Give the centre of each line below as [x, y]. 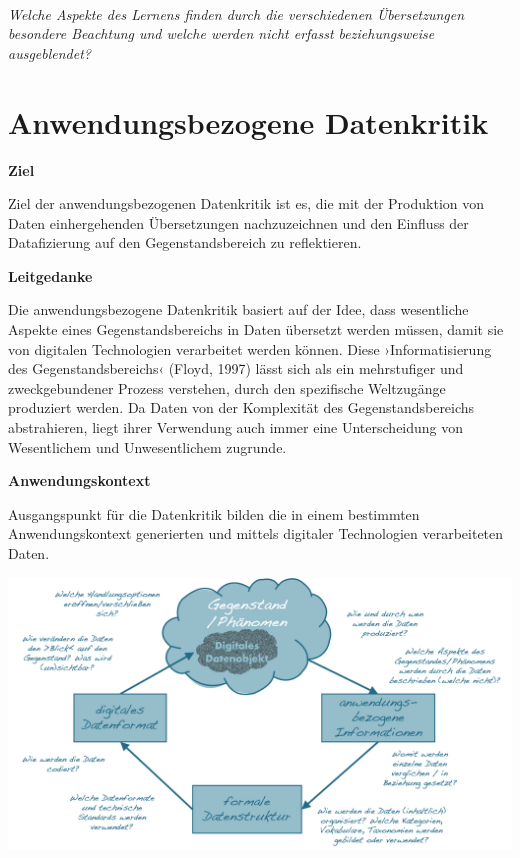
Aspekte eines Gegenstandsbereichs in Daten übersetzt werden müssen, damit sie [256, 329]
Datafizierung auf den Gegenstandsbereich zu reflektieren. [185, 242]
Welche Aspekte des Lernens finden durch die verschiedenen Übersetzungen [236, 13]
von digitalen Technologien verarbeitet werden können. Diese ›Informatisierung [250, 348]
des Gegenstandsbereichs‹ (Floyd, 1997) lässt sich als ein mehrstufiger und [236, 368]
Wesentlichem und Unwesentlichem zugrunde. [147, 446]
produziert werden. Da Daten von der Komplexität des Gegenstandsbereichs [241, 407]
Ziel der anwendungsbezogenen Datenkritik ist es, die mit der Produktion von [246, 203]
